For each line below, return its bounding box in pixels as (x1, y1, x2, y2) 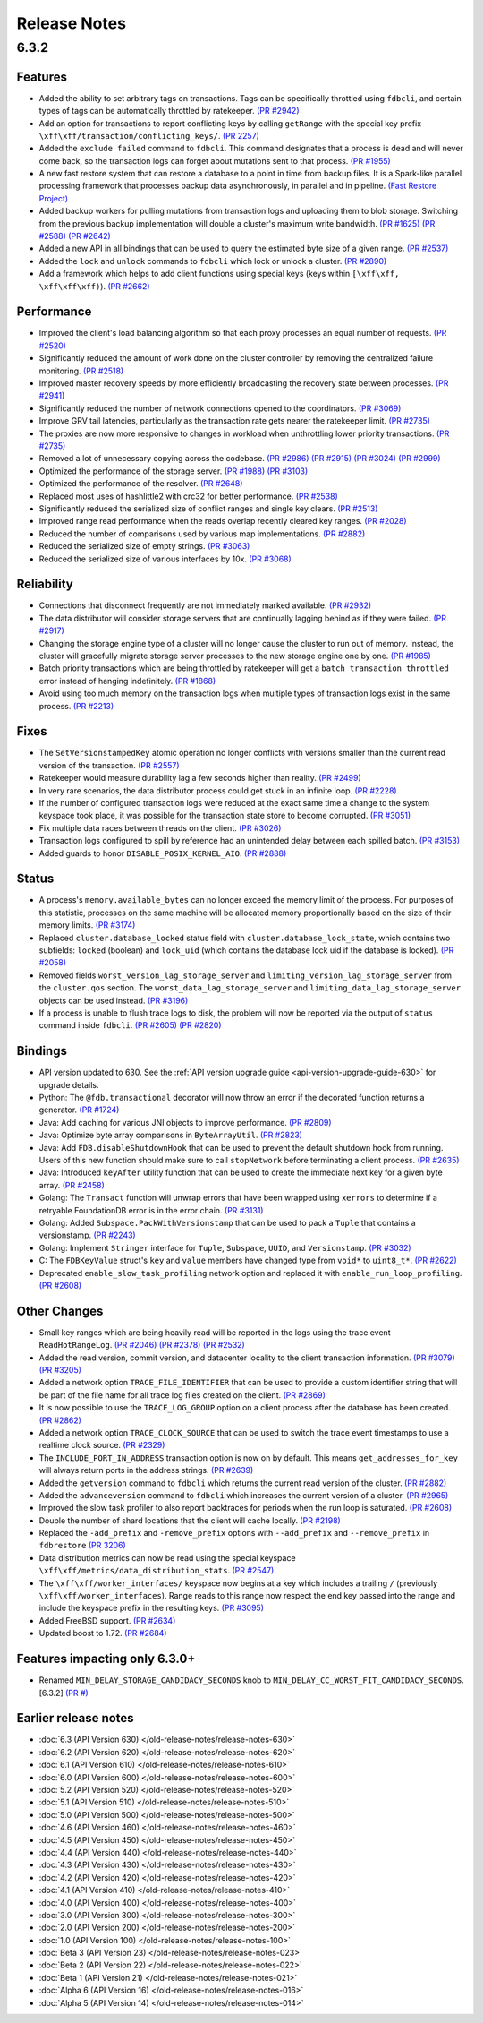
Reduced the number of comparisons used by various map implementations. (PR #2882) (38, 528, 366, 539)
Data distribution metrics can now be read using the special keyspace (38, 1552, 296, 1563)
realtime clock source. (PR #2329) (38, 1440, 165, 1451)
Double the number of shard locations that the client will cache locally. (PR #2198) (38, 1514, 342, 1526)
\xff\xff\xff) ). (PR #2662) (38, 280, 151, 291)
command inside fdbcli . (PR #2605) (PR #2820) (38, 1020, 223, 1031)
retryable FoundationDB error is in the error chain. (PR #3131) (38, 1204, 264, 1215)
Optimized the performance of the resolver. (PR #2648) (38, 478, 243, 489)
